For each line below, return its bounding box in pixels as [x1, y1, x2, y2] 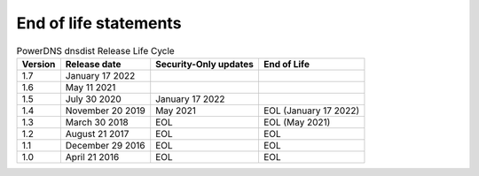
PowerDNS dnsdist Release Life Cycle [16, 44, 175, 57]
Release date [65, 57, 122, 70]
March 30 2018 [65, 116, 129, 128]
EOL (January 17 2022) [263, 104, 359, 117]
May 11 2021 [65, 80, 116, 93]
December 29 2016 [65, 139, 145, 151]
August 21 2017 [65, 127, 130, 140]
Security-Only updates [155, 57, 255, 70]
